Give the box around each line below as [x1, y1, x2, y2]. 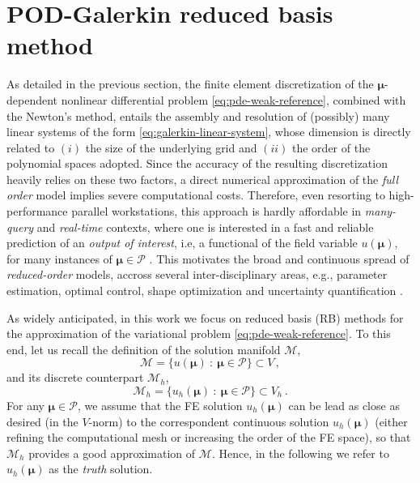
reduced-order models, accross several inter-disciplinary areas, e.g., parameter [6, 266, 388, 283]
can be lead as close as [288, 397, 400, 413]
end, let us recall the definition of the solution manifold [6, 340, 281, 357]
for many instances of [6, 250, 112, 267]
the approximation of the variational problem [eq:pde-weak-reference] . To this [6, 325, 391, 342]
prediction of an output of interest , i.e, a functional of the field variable [6, 234, 358, 251]
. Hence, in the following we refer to [211, 444, 389, 461]
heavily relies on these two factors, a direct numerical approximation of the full [6, 170, 399, 187]
